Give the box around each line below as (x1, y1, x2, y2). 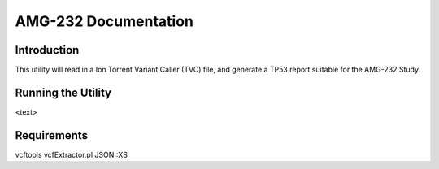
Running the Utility (15, 85, 112, 99)
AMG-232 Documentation (15, 12, 194, 30)
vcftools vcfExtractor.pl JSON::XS (15, 149, 128, 159)
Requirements (15, 128, 89, 142)
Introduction (15, 43, 80, 57)
